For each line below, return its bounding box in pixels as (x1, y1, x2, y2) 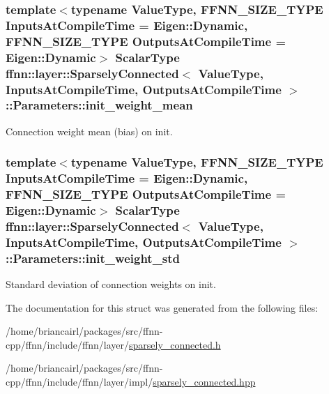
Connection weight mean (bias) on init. (6, 123, 173, 138)
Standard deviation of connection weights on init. (6, 277, 216, 291)
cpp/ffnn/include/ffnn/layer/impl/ (6, 374, 153, 389)
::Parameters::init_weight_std (6, 249, 181, 266)
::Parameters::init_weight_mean (6, 96, 193, 114)
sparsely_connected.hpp (153, 374, 256, 389)
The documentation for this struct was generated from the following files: (6, 300, 319, 315)
